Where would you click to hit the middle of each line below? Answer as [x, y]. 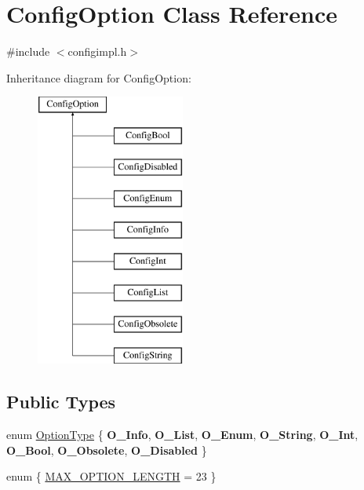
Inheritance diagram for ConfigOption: [99, 77]
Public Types [61, 402]
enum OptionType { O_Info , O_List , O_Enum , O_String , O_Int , [182, 435]
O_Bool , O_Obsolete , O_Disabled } [107, 450]
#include [28, 51]
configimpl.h [97, 51]
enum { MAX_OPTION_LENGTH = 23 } [111, 476]
